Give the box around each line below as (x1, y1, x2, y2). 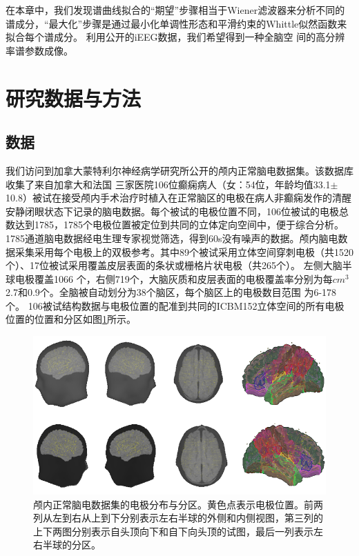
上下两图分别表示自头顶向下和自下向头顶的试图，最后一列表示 (33, 524, 313, 538)
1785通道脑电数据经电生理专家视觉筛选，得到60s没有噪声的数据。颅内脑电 (6, 230, 338, 245)
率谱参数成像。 (6, 43, 73, 57)
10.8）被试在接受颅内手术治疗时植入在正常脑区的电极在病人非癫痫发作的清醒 (6, 190, 351, 205)
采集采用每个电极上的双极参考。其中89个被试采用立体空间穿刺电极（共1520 (14, 244, 353, 259)
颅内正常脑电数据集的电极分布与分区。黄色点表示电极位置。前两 (33, 497, 323, 511)
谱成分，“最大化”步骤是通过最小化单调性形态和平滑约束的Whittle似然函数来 (6, 16, 347, 30)
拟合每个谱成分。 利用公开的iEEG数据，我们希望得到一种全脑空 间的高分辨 (6, 30, 345, 44)
